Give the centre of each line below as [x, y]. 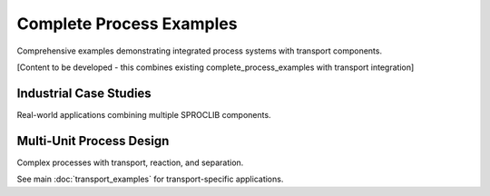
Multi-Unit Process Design [93, 141]
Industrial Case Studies [84, 93]
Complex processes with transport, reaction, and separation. [130, 162]
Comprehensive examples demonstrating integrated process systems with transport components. [200, 51]
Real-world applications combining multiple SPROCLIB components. [144, 114]
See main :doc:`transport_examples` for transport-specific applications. [150, 179]
